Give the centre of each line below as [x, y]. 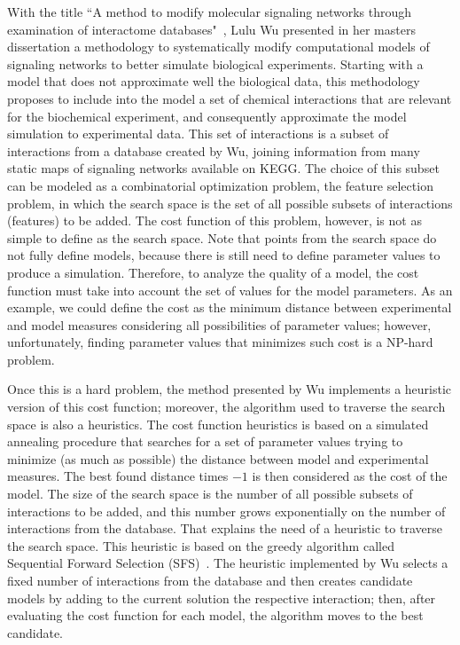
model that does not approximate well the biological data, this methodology [214, 81]
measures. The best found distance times [118, 476]
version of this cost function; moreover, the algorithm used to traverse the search [226, 407]
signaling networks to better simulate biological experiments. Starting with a [215, 63]
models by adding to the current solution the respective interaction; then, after [222, 598]
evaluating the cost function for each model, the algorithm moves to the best [215, 615]
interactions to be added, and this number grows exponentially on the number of [226, 511]
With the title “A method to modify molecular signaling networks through [210, 12]
